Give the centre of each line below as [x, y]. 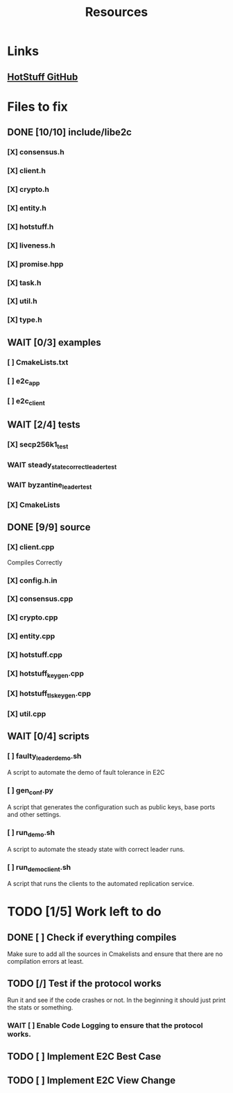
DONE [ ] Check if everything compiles [92, 937]
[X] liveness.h [31, 245]
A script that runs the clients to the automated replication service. [101, 884]
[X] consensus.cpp [40, 599]
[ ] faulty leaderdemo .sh [44, 756]
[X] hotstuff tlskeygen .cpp [49, 694]
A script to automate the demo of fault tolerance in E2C [86, 772]
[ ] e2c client [26, 402]
